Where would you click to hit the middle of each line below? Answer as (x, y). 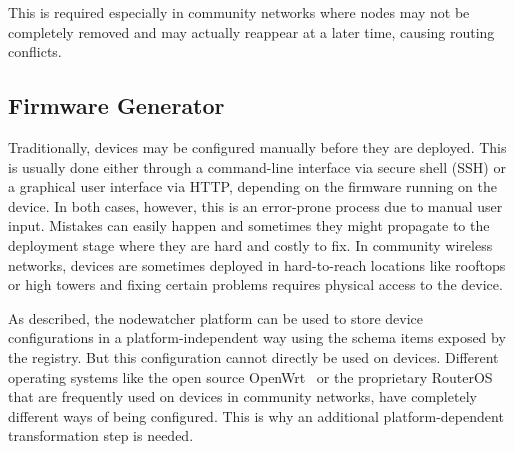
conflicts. (35, 51)
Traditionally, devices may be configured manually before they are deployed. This (257, 146)
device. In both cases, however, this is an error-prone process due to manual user (255, 205)
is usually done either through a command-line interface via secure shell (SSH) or (257, 166)
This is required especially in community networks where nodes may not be (239, 12)
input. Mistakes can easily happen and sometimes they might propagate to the (249, 225)
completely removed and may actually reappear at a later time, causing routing (251, 31)
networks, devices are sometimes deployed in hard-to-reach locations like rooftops (257, 264)
